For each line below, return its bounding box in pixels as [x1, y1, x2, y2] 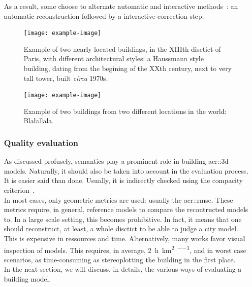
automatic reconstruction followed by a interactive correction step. [4, 10, 204, 21]
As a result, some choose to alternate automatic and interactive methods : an [4, 1, 238, 11]
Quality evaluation [4, 136, 79, 148]
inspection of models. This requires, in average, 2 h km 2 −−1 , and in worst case [4, 243, 247, 255]
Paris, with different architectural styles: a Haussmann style [24, 53, 204, 64]
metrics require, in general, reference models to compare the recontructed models [4, 204, 248, 215]
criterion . [4, 185, 35, 195]
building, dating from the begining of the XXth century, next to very [24, 63, 232, 73]
